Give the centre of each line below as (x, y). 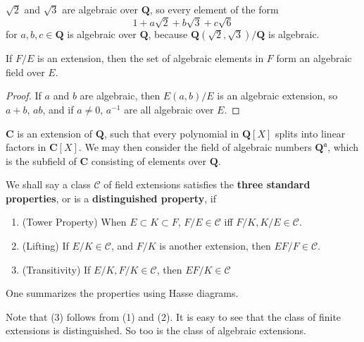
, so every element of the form (214, 9)
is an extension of (55, 133)
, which (343, 147)
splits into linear (310, 133)
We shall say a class (48, 184)
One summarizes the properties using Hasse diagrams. (122, 293)
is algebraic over (102, 34)
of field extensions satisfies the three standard (207, 184)
